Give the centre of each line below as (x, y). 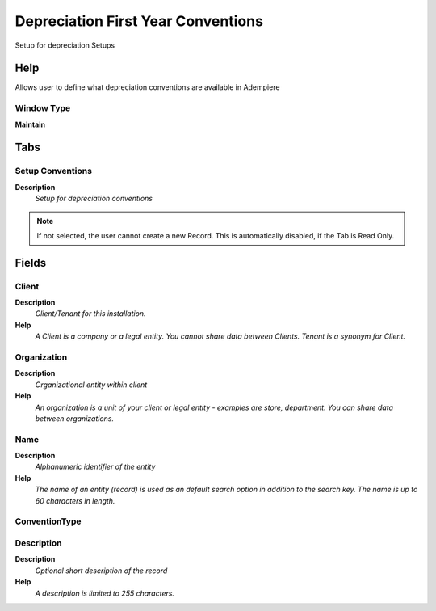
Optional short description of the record (101, 571)
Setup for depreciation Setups (65, 45)
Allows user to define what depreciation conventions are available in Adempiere (147, 87)
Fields (31, 263)
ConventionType (48, 521)
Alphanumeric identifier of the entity (95, 467)
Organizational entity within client (91, 385)
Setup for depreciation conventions (94, 199)
